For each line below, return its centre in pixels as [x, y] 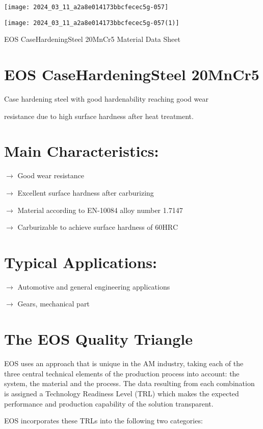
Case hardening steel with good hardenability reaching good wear [106, 99]
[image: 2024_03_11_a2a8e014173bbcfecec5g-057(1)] [92, 23]
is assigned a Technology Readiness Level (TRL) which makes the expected [122, 393]
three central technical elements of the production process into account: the [122, 373]
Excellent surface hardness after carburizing [86, 192]
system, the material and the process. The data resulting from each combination [129, 383]
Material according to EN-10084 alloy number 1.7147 [100, 210]
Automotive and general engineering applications [94, 286]
